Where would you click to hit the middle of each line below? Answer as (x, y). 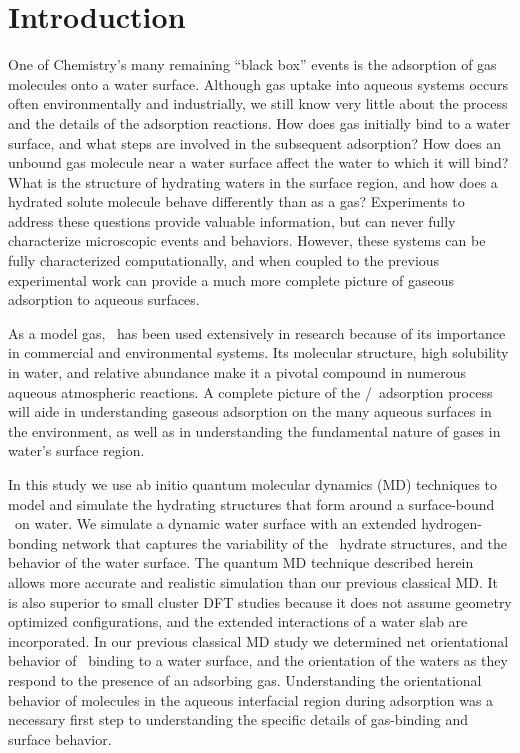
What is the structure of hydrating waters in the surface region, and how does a (253, 181)
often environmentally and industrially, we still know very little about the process (258, 103)
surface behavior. (60, 738)
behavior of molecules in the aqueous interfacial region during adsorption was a (251, 699)
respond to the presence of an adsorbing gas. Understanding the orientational (245, 679)
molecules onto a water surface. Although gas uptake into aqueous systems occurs (258, 83)
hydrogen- (451, 523)
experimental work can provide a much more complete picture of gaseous (231, 279)
